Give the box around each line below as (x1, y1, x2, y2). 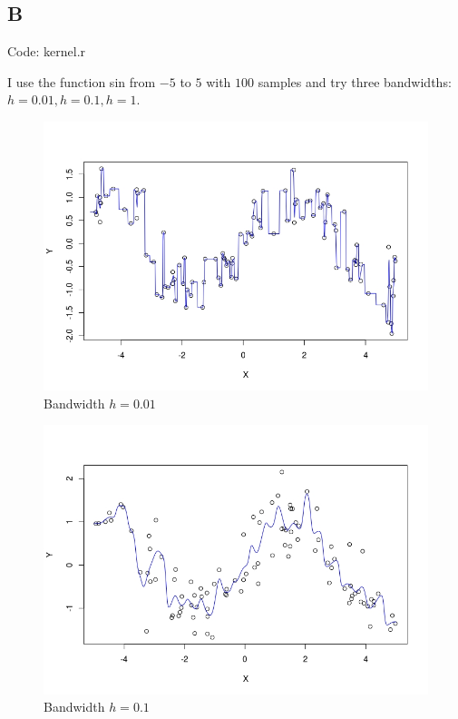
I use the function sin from (7, 72, 156, 91)
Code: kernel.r (7, 42, 86, 61)
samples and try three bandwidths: (258, 72, 452, 91)
